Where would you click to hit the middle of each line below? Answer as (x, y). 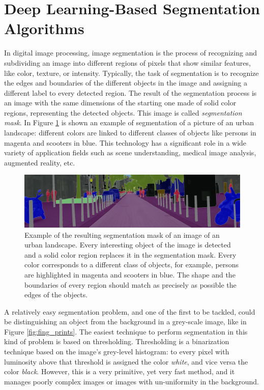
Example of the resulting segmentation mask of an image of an (122, 234)
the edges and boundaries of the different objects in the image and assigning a (126, 83)
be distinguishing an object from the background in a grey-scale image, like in (125, 322)
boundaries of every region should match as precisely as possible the (130, 284)
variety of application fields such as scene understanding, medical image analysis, (130, 152)
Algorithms (44, 28)
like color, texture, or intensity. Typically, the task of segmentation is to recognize (131, 73)
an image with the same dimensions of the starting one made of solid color (120, 103)
